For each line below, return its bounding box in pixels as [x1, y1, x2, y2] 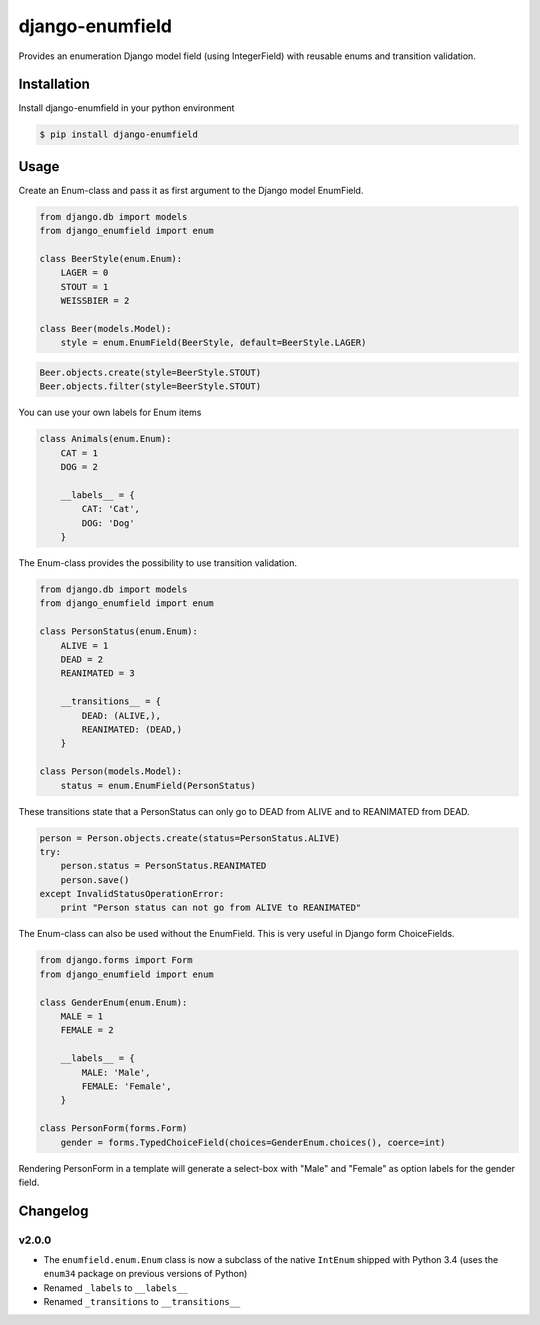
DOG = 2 [60, 461, 99, 473]
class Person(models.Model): [39, 766, 183, 777]
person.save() [60, 874, 130, 885]
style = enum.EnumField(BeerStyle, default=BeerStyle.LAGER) [60, 337, 367, 349]
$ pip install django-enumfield [39, 129, 199, 140]
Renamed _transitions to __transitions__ [43, 1296, 241, 1308]
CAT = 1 [60, 447, 99, 459]
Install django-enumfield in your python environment [18, 102, 235, 114]
